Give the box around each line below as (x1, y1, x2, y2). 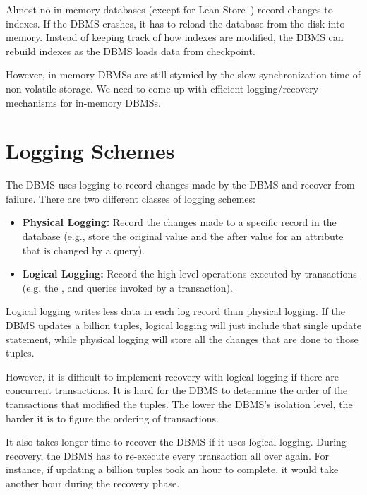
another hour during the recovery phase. (6, 475, 180, 490)
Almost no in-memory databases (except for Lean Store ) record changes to (6, 2, 333, 16)
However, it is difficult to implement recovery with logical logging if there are (6, 369, 339, 383)
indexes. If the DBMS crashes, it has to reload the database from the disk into (6, 16, 345, 30)
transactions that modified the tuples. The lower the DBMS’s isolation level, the (6, 397, 353, 411)
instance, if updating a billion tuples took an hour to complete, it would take (6, 462, 339, 477)
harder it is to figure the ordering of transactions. (6, 410, 219, 425)
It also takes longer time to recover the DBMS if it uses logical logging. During (6, 434, 347, 449)
